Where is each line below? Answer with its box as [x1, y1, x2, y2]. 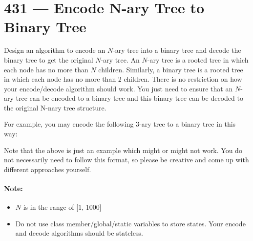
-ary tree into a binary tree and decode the [113, 45, 241, 55]
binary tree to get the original [4, 54, 93, 65]
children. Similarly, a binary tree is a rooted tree [98, 64, 243, 74]
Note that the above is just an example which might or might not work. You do [4, 145, 242, 155]
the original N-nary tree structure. [4, 102, 106, 112]
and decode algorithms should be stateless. [15, 228, 143, 238]
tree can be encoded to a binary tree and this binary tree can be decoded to [16, 93, 243, 103]
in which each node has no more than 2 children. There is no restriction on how [4, 74, 242, 84]
